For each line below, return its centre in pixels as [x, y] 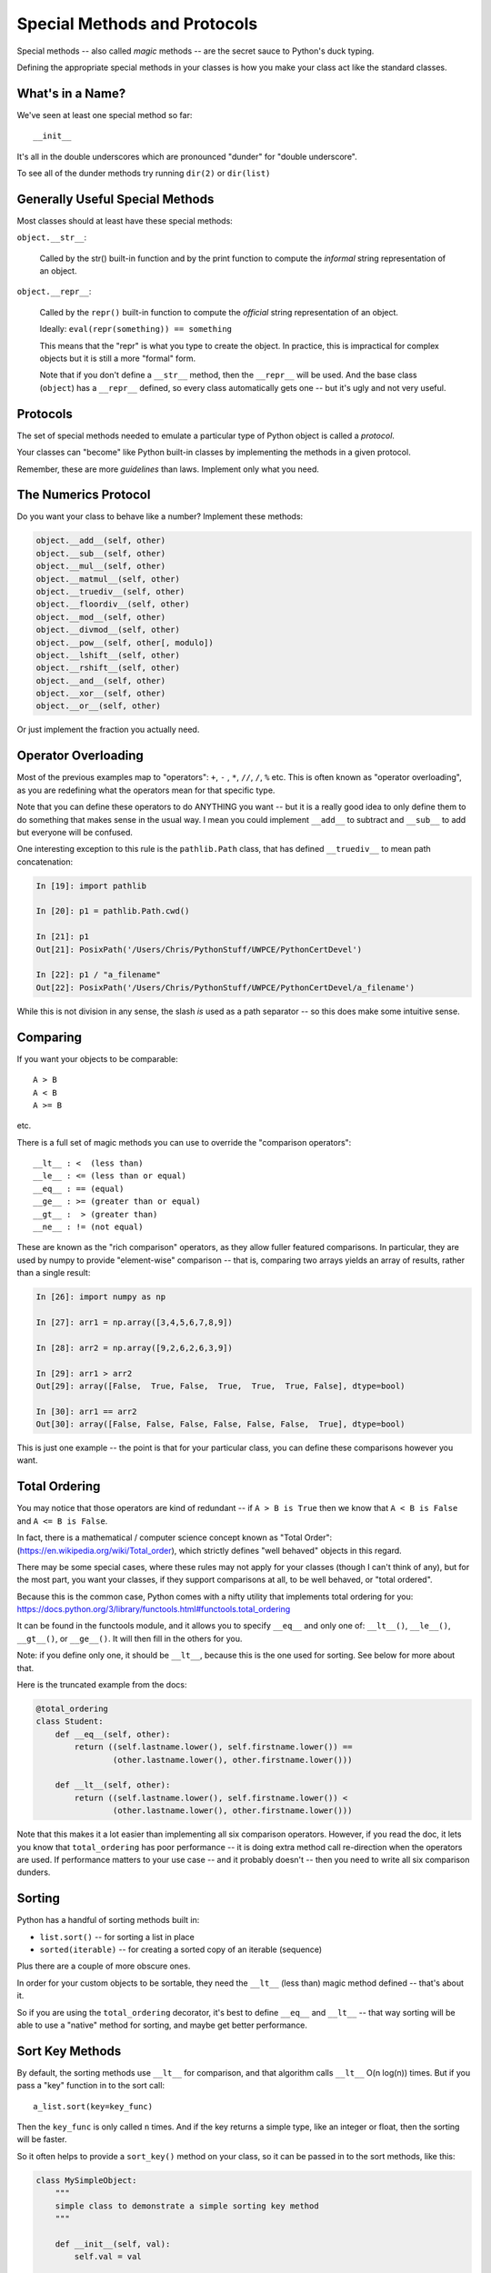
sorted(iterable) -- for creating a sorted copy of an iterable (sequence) [181, 1949]
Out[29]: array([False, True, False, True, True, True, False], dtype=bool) [220, 1386]
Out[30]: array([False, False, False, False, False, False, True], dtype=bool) [220, 1424]
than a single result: [54, 1273]
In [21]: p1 [63, 937]
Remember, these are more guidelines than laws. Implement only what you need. [168, 469]
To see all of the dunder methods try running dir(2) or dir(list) [144, 174]
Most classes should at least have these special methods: [125, 220]
